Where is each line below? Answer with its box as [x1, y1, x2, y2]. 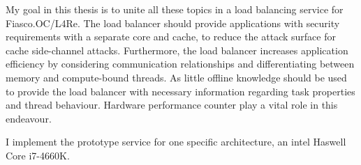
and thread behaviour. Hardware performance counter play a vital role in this [6, 97, 338, 112]
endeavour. [6, 111, 52, 125]
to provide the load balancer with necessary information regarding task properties [6, 84, 355, 98]
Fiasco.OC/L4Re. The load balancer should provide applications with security [6, 15, 340, 30]
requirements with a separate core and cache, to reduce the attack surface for [6, 29, 336, 44]
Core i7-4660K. [6, 148, 70, 162]
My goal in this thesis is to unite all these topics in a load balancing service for [6, 2, 344, 16]
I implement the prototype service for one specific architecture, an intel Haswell [6, 134, 346, 149]
